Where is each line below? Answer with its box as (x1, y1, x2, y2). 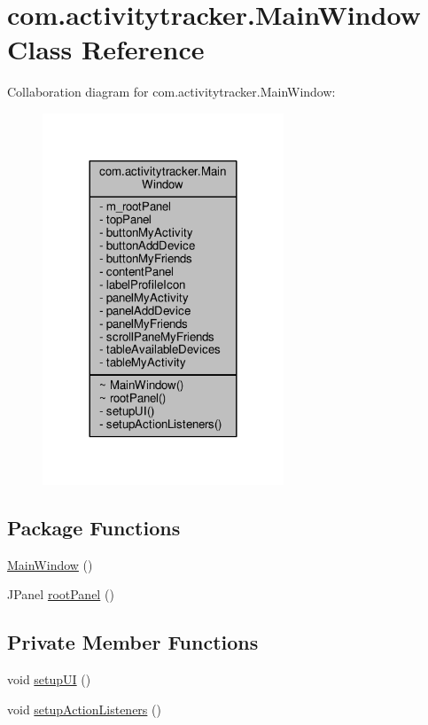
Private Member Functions (7, 628, 259, 656)
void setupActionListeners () (7, 699, 161, 718)
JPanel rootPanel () (7, 585, 114, 604)
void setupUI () (7, 670, 91, 689)
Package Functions (7, 514, 181, 542)
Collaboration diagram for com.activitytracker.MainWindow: (7, 82, 336, 101)
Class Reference (7, 31, 205, 67)
